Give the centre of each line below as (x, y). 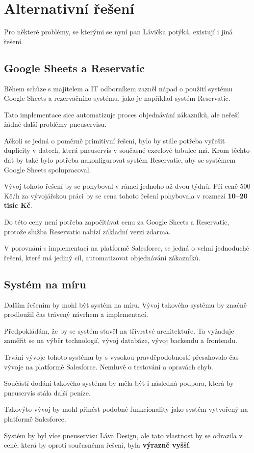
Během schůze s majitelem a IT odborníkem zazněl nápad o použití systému (118, 88)
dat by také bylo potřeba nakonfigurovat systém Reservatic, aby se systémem (120, 160)
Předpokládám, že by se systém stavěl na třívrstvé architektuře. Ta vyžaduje (119, 330)
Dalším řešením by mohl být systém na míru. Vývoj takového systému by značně (125, 304)
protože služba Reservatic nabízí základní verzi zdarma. (87, 231)
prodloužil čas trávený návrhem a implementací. (76, 314)
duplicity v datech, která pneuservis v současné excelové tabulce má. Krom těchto (127, 150)
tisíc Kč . (18, 205)
